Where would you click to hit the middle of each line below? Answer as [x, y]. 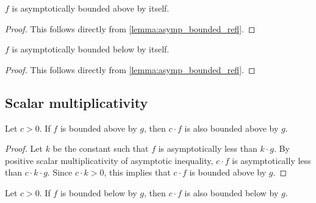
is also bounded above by [232, 128]
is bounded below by [99, 192]
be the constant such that [101, 148]
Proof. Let [24, 148]
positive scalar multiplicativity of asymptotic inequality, [109, 160]
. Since [60, 172]
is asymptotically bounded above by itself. [91, 8]
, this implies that [137, 172]
